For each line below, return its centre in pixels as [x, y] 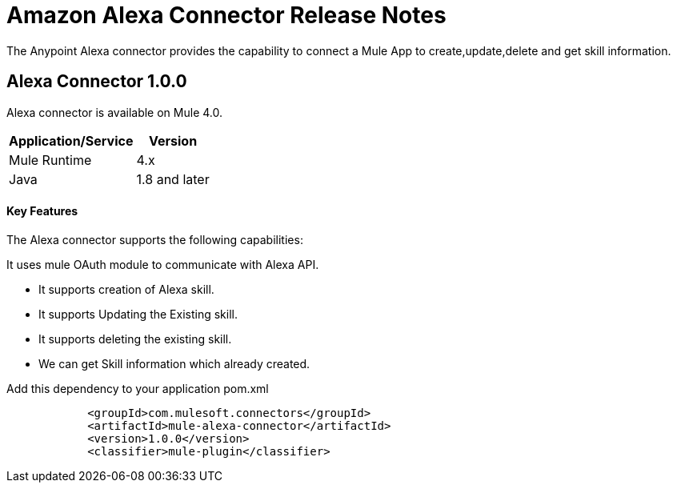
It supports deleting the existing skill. [135, 339]
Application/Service [71, 140]
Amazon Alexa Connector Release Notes [226, 15]
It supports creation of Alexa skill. [126, 289]
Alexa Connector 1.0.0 [97, 82]
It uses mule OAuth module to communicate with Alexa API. [163, 264]
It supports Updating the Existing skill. [138, 314]
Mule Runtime [50, 160]
